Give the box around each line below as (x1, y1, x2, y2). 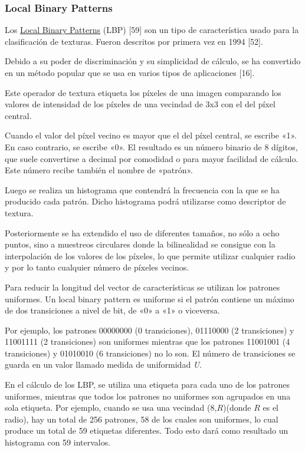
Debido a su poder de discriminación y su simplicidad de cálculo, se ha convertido (5, 55, 301, 67)
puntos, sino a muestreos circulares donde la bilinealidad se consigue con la (5, 238, 276, 250)
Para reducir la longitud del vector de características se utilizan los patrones (5, 281, 280, 293)
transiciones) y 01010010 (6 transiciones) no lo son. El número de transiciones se (5, 347, 296, 359)
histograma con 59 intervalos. (5, 436, 111, 448)
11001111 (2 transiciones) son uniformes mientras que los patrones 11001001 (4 (5, 335, 290, 348)
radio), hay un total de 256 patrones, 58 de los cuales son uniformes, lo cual (5, 413, 278, 425)
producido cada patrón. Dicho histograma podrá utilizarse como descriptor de (5, 195, 286, 207)
